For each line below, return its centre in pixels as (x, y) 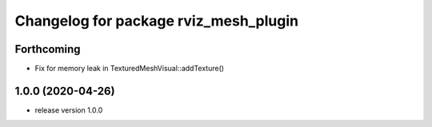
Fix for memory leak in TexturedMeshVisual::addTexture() (129, 69)
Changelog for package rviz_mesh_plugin (157, 21)
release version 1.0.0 (69, 110)
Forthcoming (48, 49)
